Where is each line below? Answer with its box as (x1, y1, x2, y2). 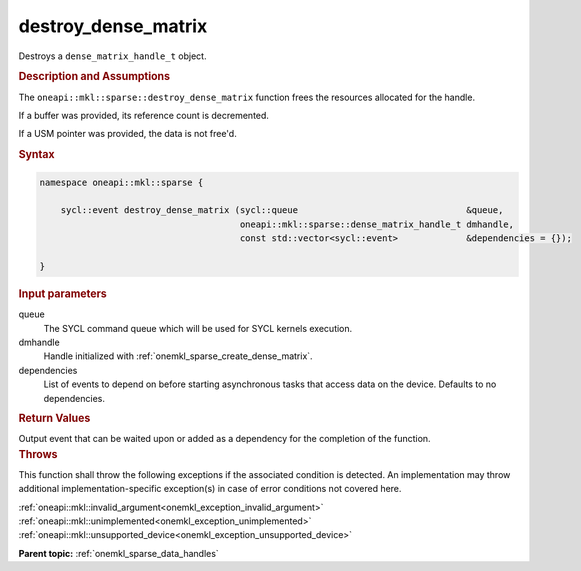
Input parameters (18, 286, 107, 300)
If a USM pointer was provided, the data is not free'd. (18, 128, 237, 140)
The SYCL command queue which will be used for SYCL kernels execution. (43, 322, 353, 334)
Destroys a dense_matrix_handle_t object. (18, 50, 207, 62)
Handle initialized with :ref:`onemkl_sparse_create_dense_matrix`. (43, 350, 314, 362)
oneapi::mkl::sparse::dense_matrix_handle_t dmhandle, (239, 218, 515, 230)
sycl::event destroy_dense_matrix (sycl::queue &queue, (60, 205, 504, 216)
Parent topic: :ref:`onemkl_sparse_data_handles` (18, 547, 219, 559)
